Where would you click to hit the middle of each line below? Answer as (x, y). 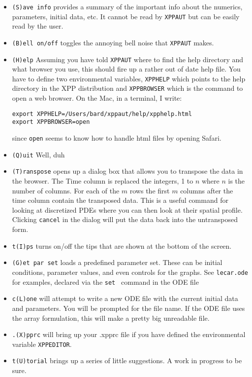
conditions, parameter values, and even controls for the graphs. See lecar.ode (130, 272)
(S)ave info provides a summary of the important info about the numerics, (127, 6)
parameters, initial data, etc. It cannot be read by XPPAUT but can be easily (126, 16)
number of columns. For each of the (66, 190)
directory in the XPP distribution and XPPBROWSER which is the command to (127, 88)
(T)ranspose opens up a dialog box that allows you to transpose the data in (127, 171)
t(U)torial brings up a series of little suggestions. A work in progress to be (127, 360)
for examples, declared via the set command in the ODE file (105, 282)
